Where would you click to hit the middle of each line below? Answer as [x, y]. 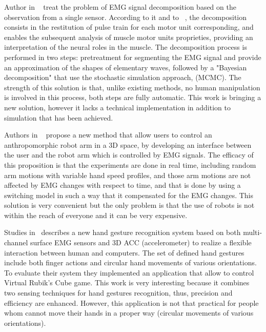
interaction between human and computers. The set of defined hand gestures [124, 252]
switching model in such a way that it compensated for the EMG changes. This [129, 195]
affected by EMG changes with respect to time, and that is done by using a [122, 185]
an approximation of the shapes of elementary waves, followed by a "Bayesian [126, 67]
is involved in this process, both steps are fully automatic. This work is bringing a [133, 97]
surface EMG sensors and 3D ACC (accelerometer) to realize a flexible [141, 242]
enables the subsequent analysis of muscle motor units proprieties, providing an [129, 37]
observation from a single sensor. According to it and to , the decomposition [126, 17]
